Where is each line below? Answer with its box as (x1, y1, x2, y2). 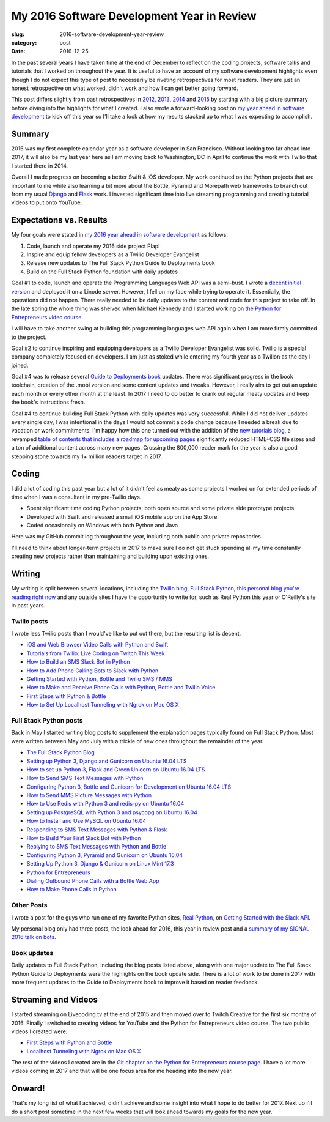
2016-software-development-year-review (59, 31, 164, 38)
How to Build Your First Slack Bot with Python (26, 834, 141, 842)
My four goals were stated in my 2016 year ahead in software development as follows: (11, 231, 229, 239)
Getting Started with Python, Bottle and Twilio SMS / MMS (26, 675, 172, 683)
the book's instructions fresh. (11, 398, 86, 406)
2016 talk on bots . (11, 934, 56, 941)
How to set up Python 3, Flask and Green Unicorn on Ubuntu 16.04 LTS (26, 765, 205, 773)
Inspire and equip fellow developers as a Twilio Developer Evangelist (26, 251, 200, 258)
